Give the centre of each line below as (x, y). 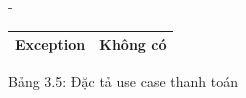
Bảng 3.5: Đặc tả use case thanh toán (123, 81)
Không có (133, 44)
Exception (50, 44)
